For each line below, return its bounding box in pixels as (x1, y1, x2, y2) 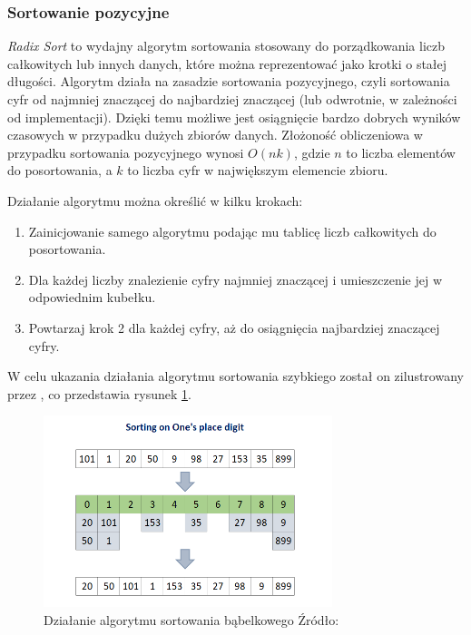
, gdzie (293, 142, 330, 161)
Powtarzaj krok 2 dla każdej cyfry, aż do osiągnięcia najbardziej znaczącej (28, 317, 440, 337)
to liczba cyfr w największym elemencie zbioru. (127, 161, 388, 180)
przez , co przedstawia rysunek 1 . (7, 384, 191, 403)
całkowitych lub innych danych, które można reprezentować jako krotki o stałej (7, 54, 447, 73)
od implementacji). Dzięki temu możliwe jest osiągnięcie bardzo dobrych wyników (7, 107, 461, 126)
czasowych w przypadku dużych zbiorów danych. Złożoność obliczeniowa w (7, 125, 423, 144)
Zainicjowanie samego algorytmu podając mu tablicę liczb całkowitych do (28, 221, 437, 240)
